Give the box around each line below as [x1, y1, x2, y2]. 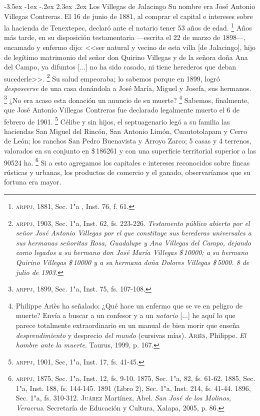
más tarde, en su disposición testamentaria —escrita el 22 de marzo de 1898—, [4, 32, 245, 42]
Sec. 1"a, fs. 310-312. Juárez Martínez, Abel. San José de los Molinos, [15, 392, 231, 403]
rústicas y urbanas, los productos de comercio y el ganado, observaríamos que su [4, 166, 250, 177]
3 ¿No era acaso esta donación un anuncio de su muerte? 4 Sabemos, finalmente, [4, 93, 249, 105]
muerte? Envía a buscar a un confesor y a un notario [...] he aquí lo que [15, 310, 235, 320]
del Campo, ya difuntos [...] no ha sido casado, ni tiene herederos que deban [4, 61, 236, 72]
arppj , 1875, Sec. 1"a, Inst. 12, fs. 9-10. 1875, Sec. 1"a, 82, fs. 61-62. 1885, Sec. [15, 373, 255, 383]
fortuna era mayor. [4, 176, 61, 187]
